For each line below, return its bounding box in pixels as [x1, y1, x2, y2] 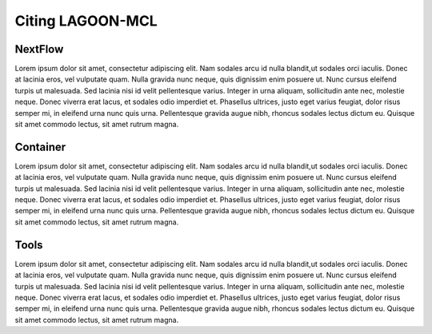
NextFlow [14, 42, 64, 56]
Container [14, 140, 66, 153]
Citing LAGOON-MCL [14, 12, 158, 30]
